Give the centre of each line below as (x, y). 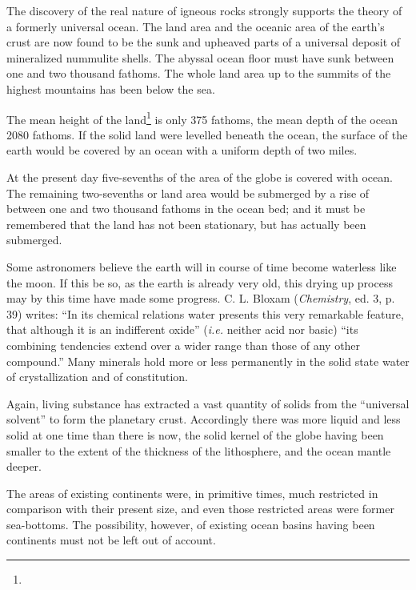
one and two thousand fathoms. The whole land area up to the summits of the (199, 73)
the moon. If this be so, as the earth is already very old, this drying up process (200, 282)
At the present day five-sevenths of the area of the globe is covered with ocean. (200, 177)
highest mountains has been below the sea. (111, 88)
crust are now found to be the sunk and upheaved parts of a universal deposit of (204, 42)
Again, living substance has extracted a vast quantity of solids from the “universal (208, 403)
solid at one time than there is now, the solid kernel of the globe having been (195, 434)
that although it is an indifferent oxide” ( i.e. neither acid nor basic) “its (182, 329)
